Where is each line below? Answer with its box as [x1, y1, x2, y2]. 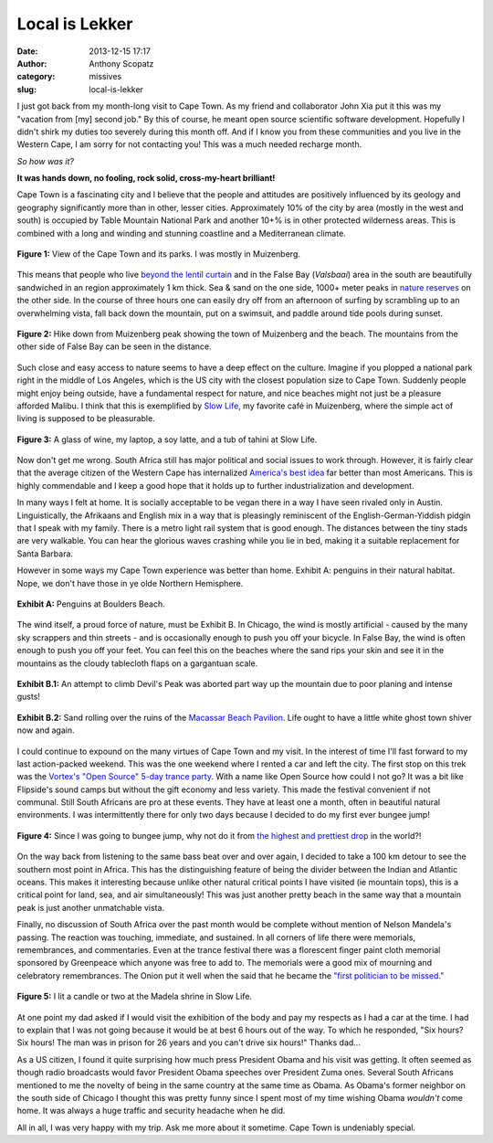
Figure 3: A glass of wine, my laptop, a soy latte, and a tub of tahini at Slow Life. [16, 434, 318, 445]
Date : [16, 46, 38, 57]
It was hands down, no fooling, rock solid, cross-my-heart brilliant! [16, 173, 276, 184]
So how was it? [16, 155, 75, 166]
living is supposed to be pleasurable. [16, 413, 155, 424]
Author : [16, 58, 47, 69]
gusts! [16, 691, 41, 703]
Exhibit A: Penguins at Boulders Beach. [16, 598, 165, 609]
